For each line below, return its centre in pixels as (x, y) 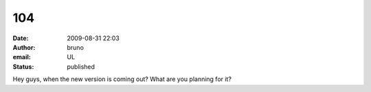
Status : (23, 66)
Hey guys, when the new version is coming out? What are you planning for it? (122, 79)
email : (22, 57)
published (81, 66)
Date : (21, 38)
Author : (24, 47)
